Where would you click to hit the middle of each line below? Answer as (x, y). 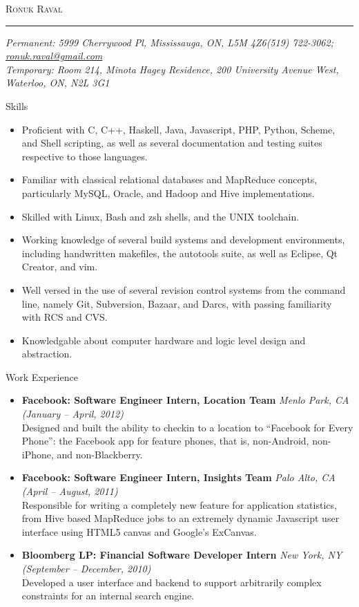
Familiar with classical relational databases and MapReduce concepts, (169, 179)
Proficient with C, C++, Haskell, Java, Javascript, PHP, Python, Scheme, (178, 129)
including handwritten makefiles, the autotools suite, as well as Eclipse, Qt (180, 253)
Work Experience (42, 376)
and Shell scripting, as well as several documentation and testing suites (172, 143)
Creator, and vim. (60, 267)
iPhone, (38, 454)
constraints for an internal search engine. (108, 596)
